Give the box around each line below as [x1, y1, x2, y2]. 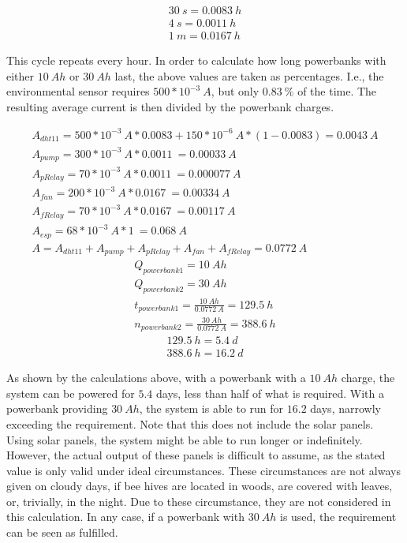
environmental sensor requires [6, 83, 150, 99]
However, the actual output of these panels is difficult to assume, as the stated [6, 447, 386, 463]
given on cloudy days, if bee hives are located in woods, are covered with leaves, [6, 477, 393, 494]
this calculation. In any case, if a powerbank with [6, 508, 245, 525]
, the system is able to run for [139, 400, 284, 417]
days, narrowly [310, 400, 381, 417]
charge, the [341, 369, 395, 386]
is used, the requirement [279, 508, 397, 525]
